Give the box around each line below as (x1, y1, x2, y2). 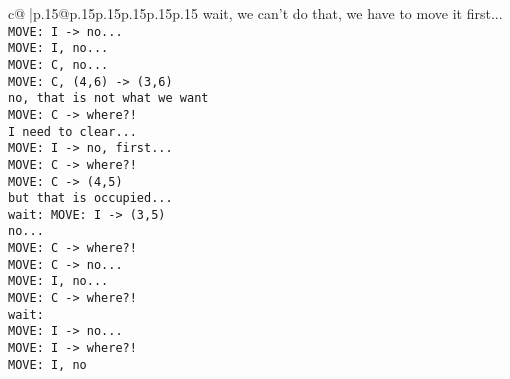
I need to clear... (8, 124, 137, 139)
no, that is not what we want (8, 91, 209, 106)
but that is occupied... (8, 191, 173, 206)
